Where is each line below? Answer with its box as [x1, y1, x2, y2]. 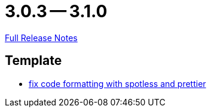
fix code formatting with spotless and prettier [29, 78, 206, 89]
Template [5, 53, 62, 69]
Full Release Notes [5, 32, 78, 43]
